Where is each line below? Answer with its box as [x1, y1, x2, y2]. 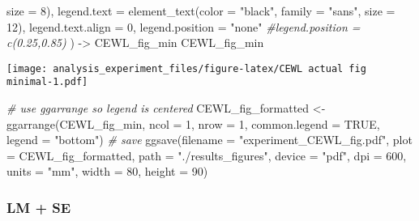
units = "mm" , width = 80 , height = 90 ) [6, 163, 208, 180]
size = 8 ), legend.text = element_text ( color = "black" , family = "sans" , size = [6, 2, 395, 19]
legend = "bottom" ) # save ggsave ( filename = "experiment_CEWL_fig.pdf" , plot [6, 131, 413, 148]
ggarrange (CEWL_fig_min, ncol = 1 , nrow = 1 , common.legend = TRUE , [6, 115, 380, 132]
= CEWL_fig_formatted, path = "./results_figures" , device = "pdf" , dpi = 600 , [6, 147, 407, 164]
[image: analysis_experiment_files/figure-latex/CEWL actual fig [6, 62, 366, 74]
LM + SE [6, 197, 71, 217]
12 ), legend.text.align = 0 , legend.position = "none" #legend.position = [6, 18, 361, 35]
